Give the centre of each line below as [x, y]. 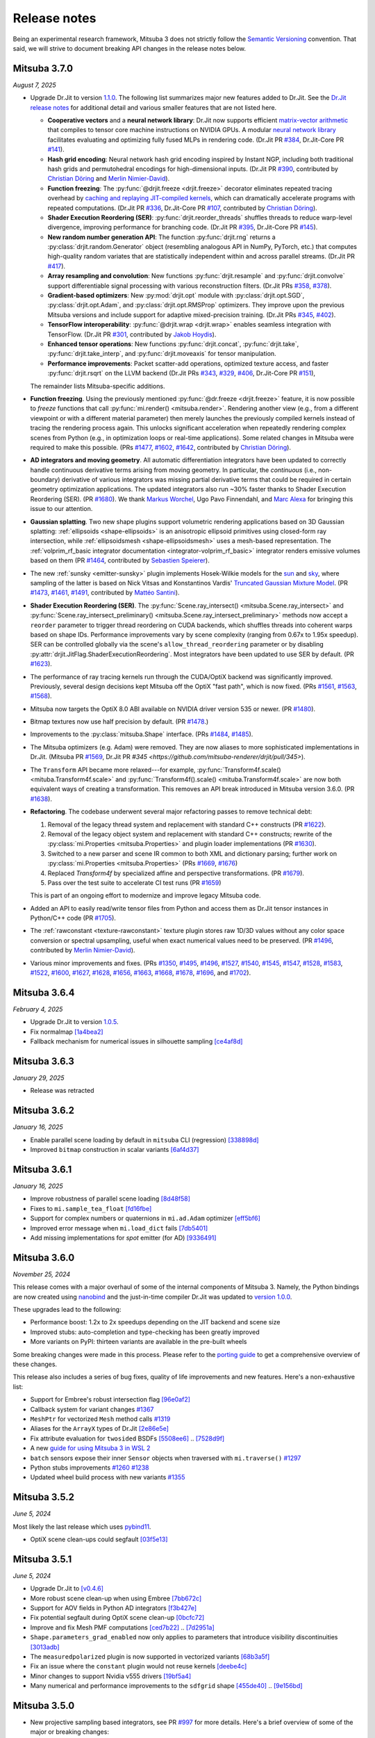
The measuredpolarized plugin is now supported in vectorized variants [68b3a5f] [150, 1657]
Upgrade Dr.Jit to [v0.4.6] [67, 1589]
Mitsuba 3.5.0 [44, 1706]
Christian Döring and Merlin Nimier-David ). [109, 179]
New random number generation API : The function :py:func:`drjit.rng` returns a [161, 237]
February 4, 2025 [38, 1009]
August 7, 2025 [35, 85]
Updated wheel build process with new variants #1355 [108, 1477]
